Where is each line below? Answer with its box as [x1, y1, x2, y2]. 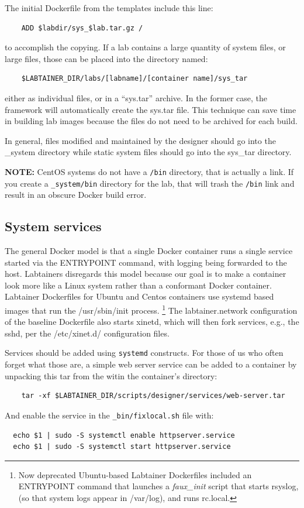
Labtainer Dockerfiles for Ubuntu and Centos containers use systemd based [5, 290, 274, 303]
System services [5, 217, 102, 235]
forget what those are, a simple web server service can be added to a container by [5, 358, 297, 370]
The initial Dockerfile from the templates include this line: [5, 2, 213, 13]
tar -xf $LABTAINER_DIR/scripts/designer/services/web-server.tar [21, 392, 285, 400]
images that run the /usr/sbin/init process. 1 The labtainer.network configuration [5, 303, 298, 316]
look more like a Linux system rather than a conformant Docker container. [5, 279, 272, 291]
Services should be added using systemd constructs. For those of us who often [5, 346, 284, 359]
